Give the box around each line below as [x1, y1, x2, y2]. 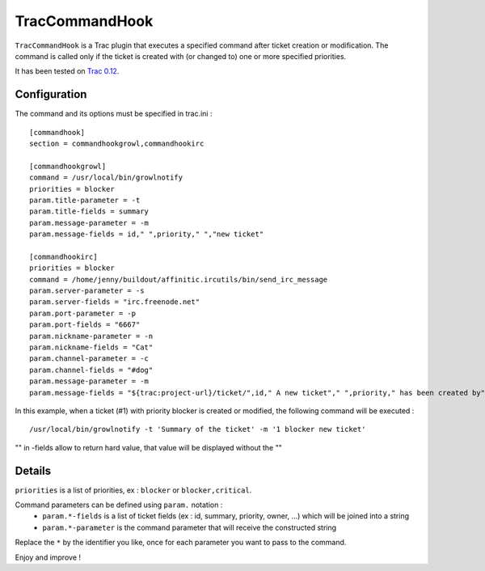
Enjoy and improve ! [15, 552, 81, 562]
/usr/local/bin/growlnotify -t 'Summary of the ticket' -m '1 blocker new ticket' [29, 425, 366, 434]
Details [15, 463, 52, 477]
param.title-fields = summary [29, 207, 150, 216]
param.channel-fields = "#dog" [29, 365, 154, 374]
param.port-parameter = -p [29, 308, 137, 318]
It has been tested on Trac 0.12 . [15, 66, 120, 76]
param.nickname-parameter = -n [29, 332, 154, 340]
